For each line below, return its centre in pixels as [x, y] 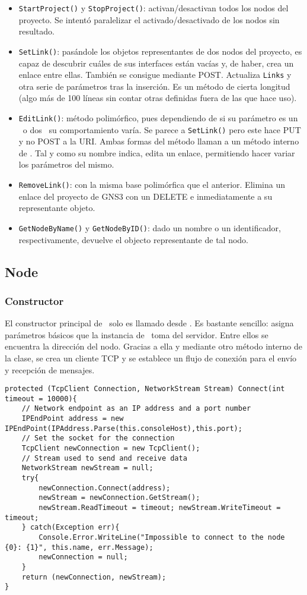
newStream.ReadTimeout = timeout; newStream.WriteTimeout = [160, 507]
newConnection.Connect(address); [105, 488]
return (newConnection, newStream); [94, 577]
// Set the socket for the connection [98, 438]
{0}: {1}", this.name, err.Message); [79, 547]
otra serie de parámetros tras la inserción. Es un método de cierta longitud [154, 86]
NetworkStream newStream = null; [87, 468]
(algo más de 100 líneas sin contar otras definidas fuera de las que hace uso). [158, 98]
